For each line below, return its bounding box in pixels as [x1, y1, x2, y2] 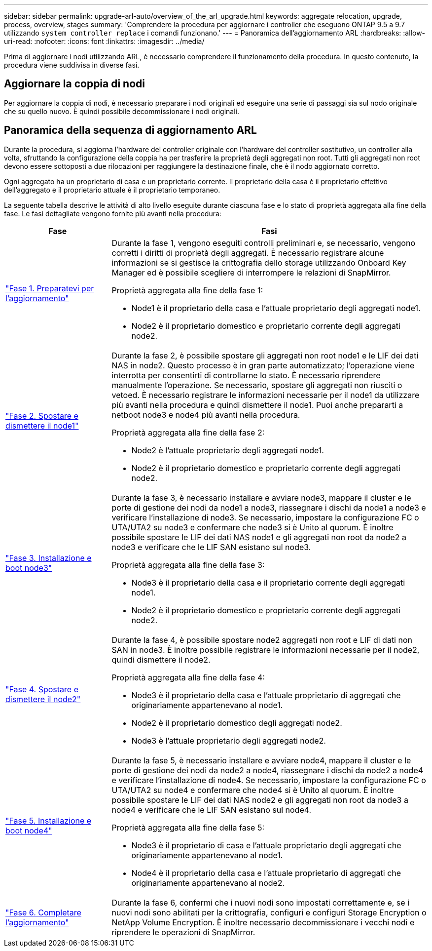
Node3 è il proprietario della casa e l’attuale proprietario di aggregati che [131, 690, 401, 700]
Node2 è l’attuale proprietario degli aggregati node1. [131, 445, 324, 455]
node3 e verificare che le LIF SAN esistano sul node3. [111, 542, 311, 552]
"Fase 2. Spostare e [5, 410, 78, 421]
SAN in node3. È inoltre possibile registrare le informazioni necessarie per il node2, [111, 644, 420, 655]
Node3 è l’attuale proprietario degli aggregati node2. [131, 735, 326, 746]
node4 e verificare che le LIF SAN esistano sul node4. [111, 804, 312, 815]
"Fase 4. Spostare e [5, 684, 78, 694]
